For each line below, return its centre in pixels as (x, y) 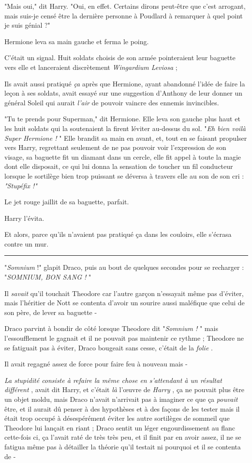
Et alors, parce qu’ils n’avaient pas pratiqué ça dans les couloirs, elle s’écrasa (118, 234)
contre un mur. (27, 243)
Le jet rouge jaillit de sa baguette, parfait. (67, 202)
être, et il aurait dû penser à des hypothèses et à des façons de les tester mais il (122, 408)
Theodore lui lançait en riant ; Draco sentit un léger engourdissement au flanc (120, 427)
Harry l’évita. (24, 218)
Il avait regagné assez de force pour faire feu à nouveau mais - (96, 364)
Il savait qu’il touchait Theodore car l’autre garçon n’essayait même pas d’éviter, (124, 293)
